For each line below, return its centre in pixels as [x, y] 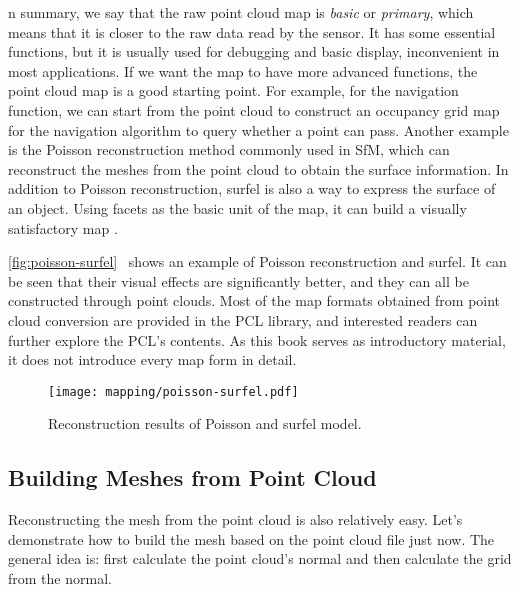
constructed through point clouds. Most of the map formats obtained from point [254, 300]
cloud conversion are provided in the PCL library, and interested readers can [243, 319]
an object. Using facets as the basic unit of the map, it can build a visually [237, 207]
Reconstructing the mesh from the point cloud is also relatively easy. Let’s [235, 519]
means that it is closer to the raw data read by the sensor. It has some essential [252, 31]
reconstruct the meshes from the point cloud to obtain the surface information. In [258, 168]
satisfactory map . [63, 227]
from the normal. [60, 577]
